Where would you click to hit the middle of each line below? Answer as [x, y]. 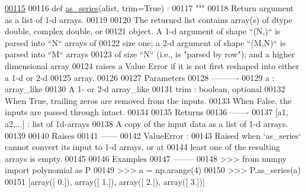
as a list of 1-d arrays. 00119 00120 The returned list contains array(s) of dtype [149, 19]
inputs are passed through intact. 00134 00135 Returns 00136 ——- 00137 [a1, [147, 112]
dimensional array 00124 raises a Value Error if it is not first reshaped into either [152, 65]
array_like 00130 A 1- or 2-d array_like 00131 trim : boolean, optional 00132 [145, 89]
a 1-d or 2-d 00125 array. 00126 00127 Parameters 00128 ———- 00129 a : [140, 77]
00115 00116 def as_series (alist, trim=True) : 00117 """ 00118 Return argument [149, 8]
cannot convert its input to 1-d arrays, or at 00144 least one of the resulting [142, 147]
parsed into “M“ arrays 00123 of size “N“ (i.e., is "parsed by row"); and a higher [150, 54]
